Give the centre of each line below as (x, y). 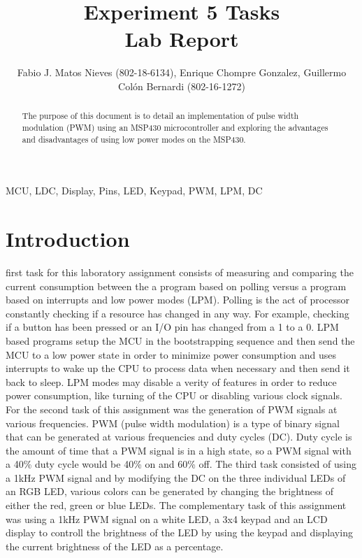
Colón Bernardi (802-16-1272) (182, 86)
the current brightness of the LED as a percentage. (115, 546)
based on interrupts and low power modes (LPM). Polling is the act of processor (178, 300)
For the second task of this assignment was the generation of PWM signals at (172, 409)
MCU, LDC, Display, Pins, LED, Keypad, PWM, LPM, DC (134, 191)
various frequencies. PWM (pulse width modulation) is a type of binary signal (173, 423)
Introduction (68, 239)
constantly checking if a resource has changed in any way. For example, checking (178, 313)
